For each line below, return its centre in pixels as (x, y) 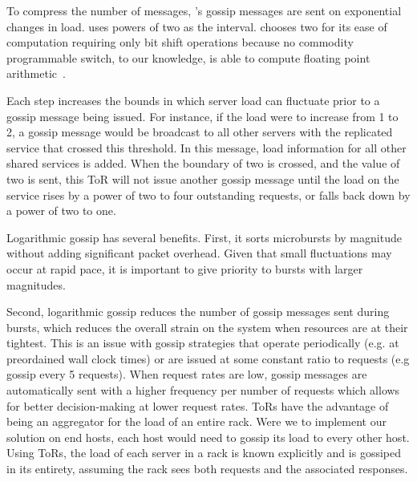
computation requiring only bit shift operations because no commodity (180, 42)
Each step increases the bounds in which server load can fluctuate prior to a (193, 100)
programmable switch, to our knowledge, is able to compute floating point (188, 57)
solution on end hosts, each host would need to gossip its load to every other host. (208, 437)
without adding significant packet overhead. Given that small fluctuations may (199, 253)
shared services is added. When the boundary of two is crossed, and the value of (203, 163)
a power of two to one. (61, 211)
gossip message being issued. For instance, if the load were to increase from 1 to (202, 116)
